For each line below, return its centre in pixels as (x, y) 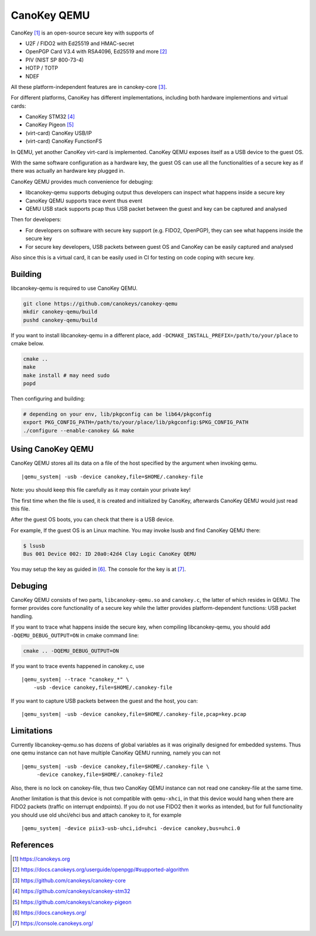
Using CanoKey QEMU (52, 449)
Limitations (32, 731)
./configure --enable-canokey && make (79, 431)
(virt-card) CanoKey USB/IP (59, 133)
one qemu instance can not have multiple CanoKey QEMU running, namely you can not (116, 753)
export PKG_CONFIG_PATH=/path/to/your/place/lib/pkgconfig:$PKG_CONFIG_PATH (136, 422)
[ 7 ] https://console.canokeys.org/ (53, 923)
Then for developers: (36, 220)
